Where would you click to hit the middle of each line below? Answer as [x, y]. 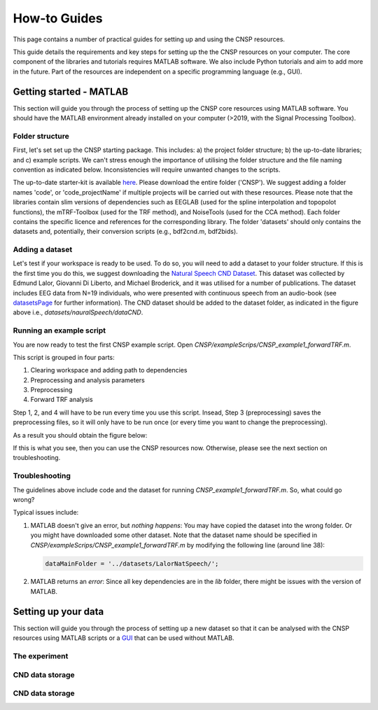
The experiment [41, 656]
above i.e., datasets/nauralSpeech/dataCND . [78, 312]
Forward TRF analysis [62, 400]
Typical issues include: [46, 513]
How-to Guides [58, 18]
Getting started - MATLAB [71, 91]
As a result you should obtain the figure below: [80, 435]
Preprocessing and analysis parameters [87, 380]
